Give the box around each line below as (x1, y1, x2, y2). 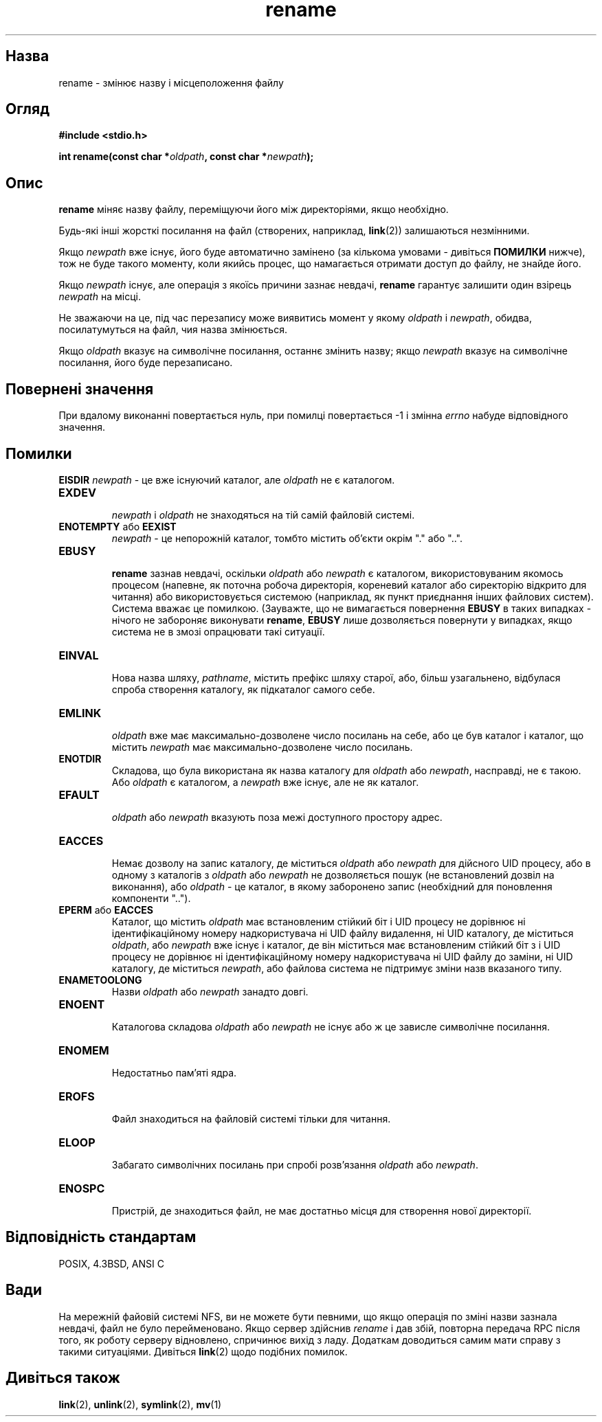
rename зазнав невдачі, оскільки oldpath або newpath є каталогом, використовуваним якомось (111, 567, 564, 579)
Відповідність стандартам (5, 1228, 197, 1246)
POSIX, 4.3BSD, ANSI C (58, 1257, 164, 1269)
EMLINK (58, 706, 102, 720)
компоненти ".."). (111, 892, 191, 904)
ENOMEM (58, 1043, 109, 1057)
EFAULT (58, 787, 100, 802)
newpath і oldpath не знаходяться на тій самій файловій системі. (111, 508, 415, 521)
